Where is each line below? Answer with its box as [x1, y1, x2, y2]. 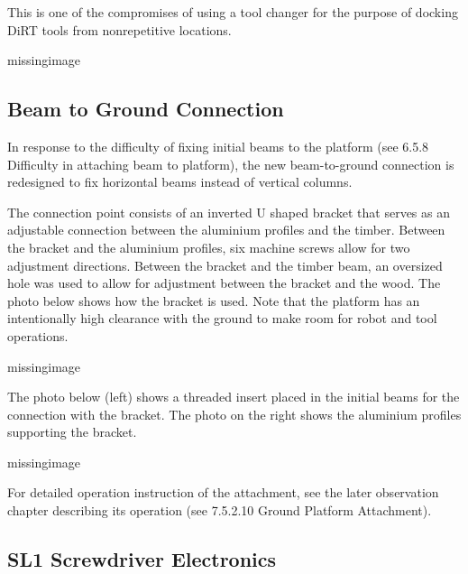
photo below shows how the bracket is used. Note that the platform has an [7, 291, 420, 310]
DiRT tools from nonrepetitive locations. [7, 20, 232, 39]
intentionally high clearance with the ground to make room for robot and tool [7, 309, 437, 328]
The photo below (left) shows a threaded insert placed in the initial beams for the [7, 387, 460, 406]
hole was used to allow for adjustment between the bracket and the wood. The [7, 273, 441, 292]
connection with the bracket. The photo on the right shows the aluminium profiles [7, 404, 462, 423]
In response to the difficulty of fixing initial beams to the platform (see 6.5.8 [7, 136, 429, 155]
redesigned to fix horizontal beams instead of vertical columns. [7, 172, 353, 191]
